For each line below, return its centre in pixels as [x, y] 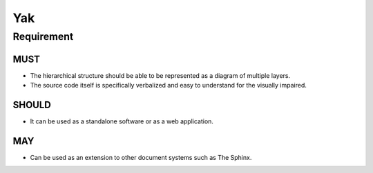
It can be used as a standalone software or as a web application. [122, 121]
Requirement [43, 37]
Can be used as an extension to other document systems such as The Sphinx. [141, 157]
